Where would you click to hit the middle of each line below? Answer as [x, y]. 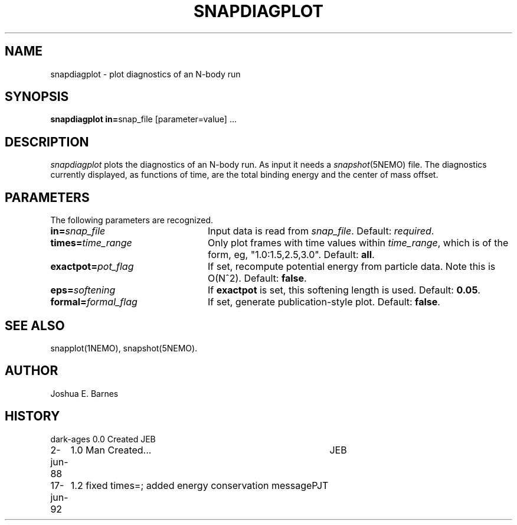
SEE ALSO [35, 325]
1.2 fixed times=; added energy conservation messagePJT [199, 485]
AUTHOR [32, 371]
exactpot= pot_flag [92, 267]
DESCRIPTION [47, 142]
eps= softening [83, 290]
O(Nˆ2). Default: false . [257, 278]
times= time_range [91, 243]
